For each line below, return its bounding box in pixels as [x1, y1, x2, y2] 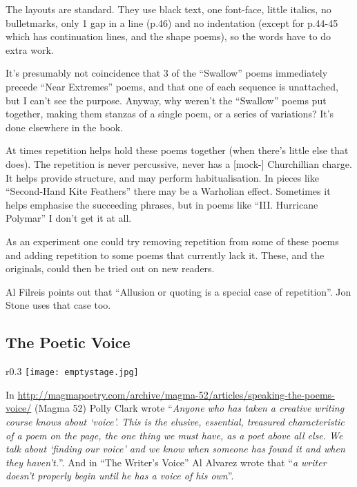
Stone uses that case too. [6, 298, 111, 312]
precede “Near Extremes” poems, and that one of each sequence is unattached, [6, 79, 339, 93]
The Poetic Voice [6, 332, 131, 353]
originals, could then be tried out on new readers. [6, 261, 215, 276]
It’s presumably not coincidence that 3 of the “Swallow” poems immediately [6, 66, 328, 80]
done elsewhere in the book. [6, 120, 124, 134]
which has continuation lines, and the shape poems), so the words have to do [6, 29, 331, 44]
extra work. [6, 42, 54, 57]
